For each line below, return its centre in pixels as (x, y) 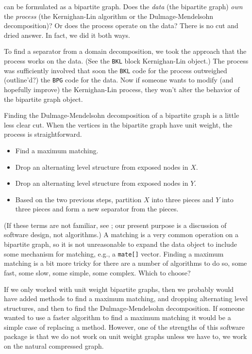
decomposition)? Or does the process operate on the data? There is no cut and (121, 25)
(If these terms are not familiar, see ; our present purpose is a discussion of (115, 225)
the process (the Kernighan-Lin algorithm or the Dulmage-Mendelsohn (109, 16)
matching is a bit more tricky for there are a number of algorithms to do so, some (126, 263)
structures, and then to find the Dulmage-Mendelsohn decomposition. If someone (124, 308)
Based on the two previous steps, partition (78, 199)
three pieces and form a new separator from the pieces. (97, 209)
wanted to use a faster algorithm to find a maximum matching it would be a (118, 317)
